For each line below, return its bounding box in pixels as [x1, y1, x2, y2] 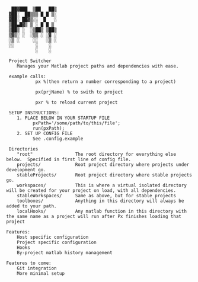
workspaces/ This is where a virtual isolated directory [17, 182, 187, 188]
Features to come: [6, 260, 52, 266]
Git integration [17, 265, 58, 271]
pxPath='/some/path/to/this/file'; [32, 120, 120, 126]
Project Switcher [8, 58, 52, 64]
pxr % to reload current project [35, 100, 118, 105]
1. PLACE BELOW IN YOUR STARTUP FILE [17, 115, 110, 121]
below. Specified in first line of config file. [6, 156, 132, 162]
